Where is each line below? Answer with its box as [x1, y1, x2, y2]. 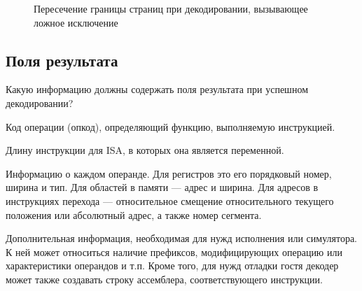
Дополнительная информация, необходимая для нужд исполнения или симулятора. [6, 231, 358, 246]
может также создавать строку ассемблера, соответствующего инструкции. [6, 271, 323, 286]
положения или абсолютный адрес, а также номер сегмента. [6, 207, 262, 222]
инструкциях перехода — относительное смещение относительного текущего [6, 193, 334, 208]
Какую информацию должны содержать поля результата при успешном [6, 82, 308, 97]
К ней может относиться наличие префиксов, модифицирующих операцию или [6, 244, 342, 259]
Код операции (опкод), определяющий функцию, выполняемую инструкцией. [6, 119, 335, 134]
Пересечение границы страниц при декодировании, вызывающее [34, 1, 308, 15]
